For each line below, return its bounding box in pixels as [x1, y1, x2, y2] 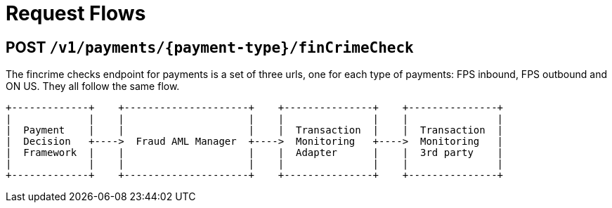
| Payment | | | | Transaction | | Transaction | [6, 124, 504, 136]
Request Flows [6, 1, 146, 25]
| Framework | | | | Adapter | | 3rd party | [6, 147, 504, 159]
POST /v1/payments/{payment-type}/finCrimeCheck [6, 38, 414, 56]
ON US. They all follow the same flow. [6, 80, 180, 93]
